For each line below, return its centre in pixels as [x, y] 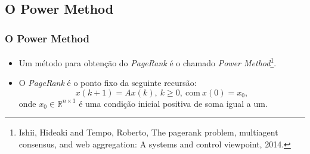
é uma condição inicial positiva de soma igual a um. [173, 103]
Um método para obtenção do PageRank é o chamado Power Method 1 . [148, 62]
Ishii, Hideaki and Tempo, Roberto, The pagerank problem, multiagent [148, 132]
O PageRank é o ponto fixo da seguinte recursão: [108, 83]
